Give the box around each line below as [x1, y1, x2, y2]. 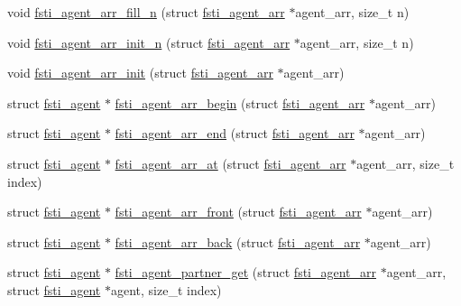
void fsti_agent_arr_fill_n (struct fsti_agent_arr [7, 3, 285, 21]
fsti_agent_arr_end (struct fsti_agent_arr [115, 124, 355, 143]
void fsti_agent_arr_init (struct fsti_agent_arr [7, 63, 273, 82]
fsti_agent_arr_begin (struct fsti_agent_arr [115, 93, 365, 112]
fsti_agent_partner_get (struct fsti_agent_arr [115, 263, 377, 282]
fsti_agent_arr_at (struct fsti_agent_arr [115, 153, 346, 172]
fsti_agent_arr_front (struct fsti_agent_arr [115, 202, 362, 221]
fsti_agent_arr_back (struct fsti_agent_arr [115, 232, 361, 251]
